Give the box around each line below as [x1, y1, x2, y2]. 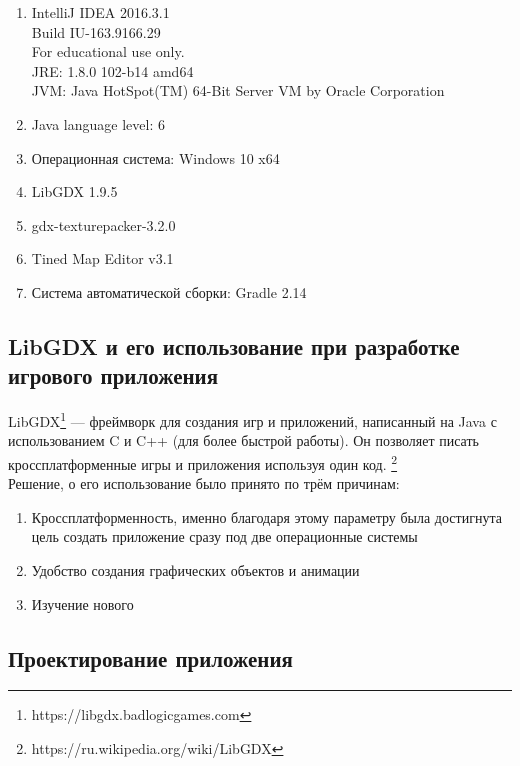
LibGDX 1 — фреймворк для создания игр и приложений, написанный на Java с [8, 408, 497, 431]
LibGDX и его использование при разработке [8, 330, 460, 361]
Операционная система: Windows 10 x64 [31, 147, 280, 168]
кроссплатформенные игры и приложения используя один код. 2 [8, 450, 398, 474]
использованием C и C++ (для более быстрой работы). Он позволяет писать [8, 430, 479, 451]
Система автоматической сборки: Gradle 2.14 [31, 281, 307, 302]
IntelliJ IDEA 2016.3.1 [31, 2, 170, 22]
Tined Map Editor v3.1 [31, 248, 174, 269]
